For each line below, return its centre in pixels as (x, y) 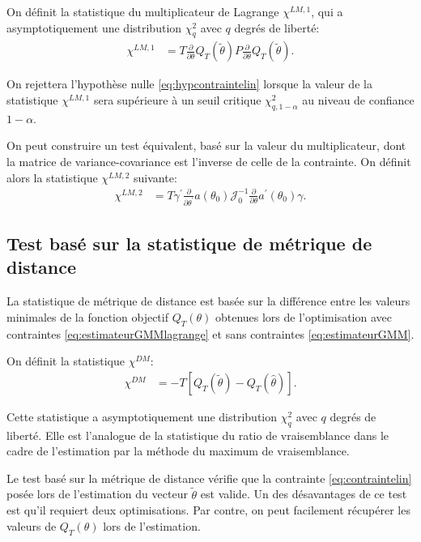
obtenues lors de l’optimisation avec (303, 316)
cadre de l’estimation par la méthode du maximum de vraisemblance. (178, 451)
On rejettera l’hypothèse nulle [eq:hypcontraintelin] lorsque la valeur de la (189, 84)
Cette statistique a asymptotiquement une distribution (142, 416)
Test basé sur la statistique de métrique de (189, 243)
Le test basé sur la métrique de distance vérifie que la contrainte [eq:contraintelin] (209, 478)
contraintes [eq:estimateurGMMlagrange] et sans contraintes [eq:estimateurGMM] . (210, 333)
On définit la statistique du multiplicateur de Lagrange (143, 11)
